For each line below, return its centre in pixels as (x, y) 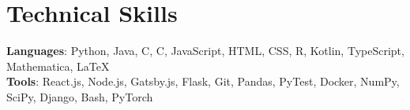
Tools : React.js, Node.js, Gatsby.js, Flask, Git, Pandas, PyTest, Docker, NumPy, (203, 81)
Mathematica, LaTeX (58, 66)
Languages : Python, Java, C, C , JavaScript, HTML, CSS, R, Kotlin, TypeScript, (205, 51)
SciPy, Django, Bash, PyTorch (80, 96)
